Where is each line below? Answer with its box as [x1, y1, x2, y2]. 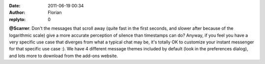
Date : [9, 3, 21, 8]
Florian [48, 10, 62, 16]
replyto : [9, 16, 26, 22]
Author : [9, 10, 26, 16]
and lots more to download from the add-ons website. [9, 53, 118, 59]
